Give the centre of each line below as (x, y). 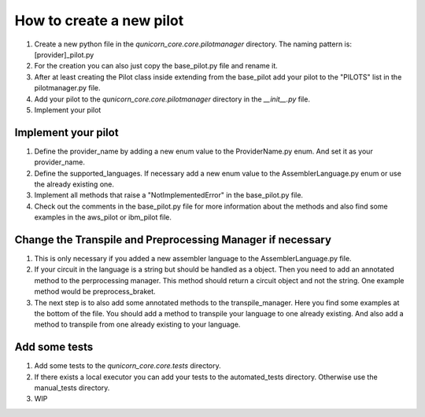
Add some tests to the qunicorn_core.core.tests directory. (128, 366)
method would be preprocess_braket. (95, 292)
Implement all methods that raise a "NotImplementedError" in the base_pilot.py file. (168, 195)
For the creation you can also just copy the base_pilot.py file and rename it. (156, 66)
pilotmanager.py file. (68, 88)
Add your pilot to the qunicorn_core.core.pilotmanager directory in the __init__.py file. (172, 99)
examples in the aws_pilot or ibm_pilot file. (103, 217)
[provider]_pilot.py (64, 54)
